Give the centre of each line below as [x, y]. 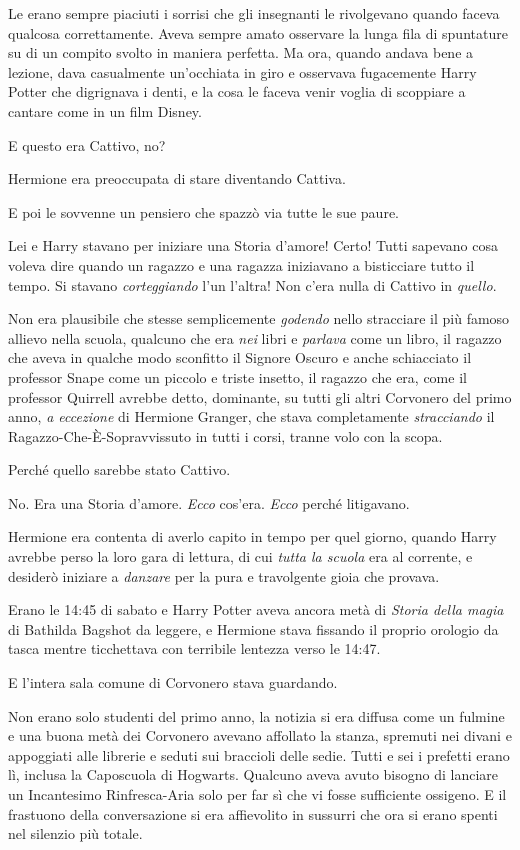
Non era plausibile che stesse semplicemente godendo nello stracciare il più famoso [259, 318]
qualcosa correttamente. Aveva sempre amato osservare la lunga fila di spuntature [258, 32]
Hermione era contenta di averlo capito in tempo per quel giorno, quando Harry [252, 536]
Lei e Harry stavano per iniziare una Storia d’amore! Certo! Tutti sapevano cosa [253, 245]
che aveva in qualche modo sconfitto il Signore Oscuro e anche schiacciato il [240, 357]
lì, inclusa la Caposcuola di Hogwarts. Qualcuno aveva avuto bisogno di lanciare [253, 774]
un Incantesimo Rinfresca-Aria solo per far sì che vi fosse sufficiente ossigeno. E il [257, 794]
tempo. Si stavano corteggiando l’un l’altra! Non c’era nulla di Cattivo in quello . [252, 284]
